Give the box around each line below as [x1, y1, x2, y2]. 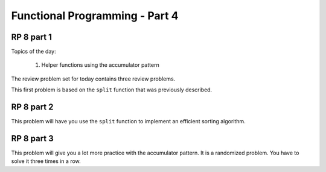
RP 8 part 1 [11, 32, 53, 42]
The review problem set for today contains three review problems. [11, 75, 176, 82]
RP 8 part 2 [11, 102, 54, 112]
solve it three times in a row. [11, 158, 81, 165]
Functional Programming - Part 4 [11, 9, 179, 22]
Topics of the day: [11, 48, 57, 55]
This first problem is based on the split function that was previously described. [11, 86, 213, 93]
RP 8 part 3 [11, 133, 54, 144]
